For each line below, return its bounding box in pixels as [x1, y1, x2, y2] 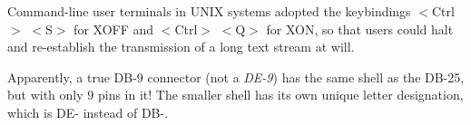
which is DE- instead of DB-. [7, 102, 169, 121]
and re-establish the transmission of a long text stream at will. [7, 37, 355, 56]
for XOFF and [74, 19, 154, 38]
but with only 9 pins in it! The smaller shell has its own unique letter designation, [7, 85, 464, 104]
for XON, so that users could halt [266, 19, 454, 38]
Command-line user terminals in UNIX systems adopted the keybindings [7, 2, 411, 20]
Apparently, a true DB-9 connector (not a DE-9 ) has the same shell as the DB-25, [7, 67, 465, 86]
